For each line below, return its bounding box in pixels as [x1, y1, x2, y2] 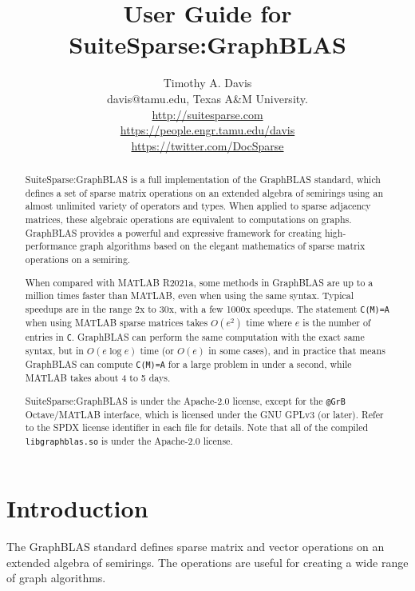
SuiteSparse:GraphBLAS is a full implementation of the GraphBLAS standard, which [25, 173, 381, 186]
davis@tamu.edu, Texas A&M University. [107, 90, 308, 106]
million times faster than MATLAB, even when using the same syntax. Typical [25, 289, 354, 302]
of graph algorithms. [6, 569, 106, 586]
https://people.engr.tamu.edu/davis [120, 122, 295, 138]
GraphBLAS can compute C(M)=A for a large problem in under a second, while [25, 357, 352, 370]
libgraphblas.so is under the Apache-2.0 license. [25, 433, 233, 447]
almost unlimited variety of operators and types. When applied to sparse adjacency [25, 199, 371, 213]
